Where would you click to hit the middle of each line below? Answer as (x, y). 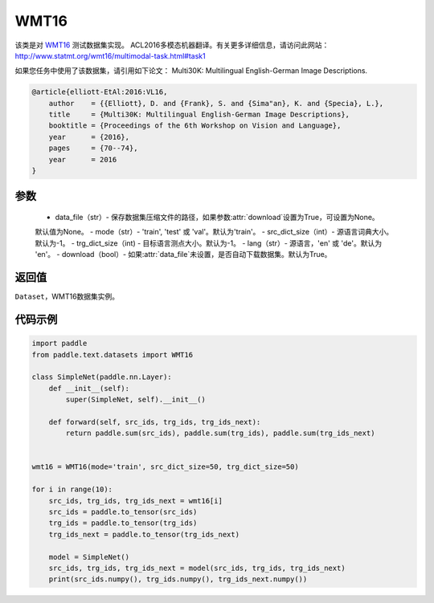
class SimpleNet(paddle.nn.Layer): (102, 377)
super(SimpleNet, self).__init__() (136, 400)
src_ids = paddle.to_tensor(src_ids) (123, 511)
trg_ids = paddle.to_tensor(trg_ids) (123, 523)
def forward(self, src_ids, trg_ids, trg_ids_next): (155, 422)
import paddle (59, 344)
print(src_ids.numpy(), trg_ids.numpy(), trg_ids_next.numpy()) (178, 579)
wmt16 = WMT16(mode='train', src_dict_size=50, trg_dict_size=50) (165, 467)
